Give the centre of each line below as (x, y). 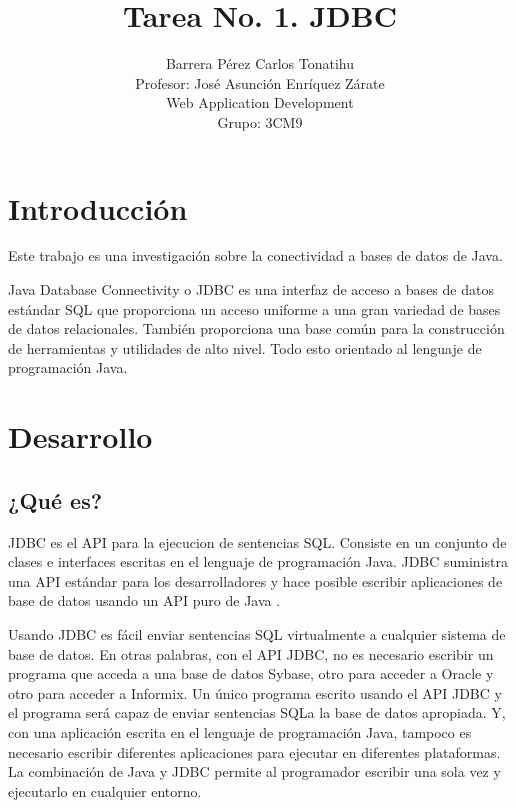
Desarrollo (80, 436)
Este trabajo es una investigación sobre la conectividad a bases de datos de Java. (255, 255)
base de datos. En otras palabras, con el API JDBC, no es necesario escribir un (251, 653)
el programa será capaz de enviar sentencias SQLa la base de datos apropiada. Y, (257, 712)
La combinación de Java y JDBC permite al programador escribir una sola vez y (254, 771)
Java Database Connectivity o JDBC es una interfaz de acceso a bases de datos (251, 289)
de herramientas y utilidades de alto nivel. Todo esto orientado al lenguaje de (245, 347)
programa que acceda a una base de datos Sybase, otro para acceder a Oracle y (251, 673)
